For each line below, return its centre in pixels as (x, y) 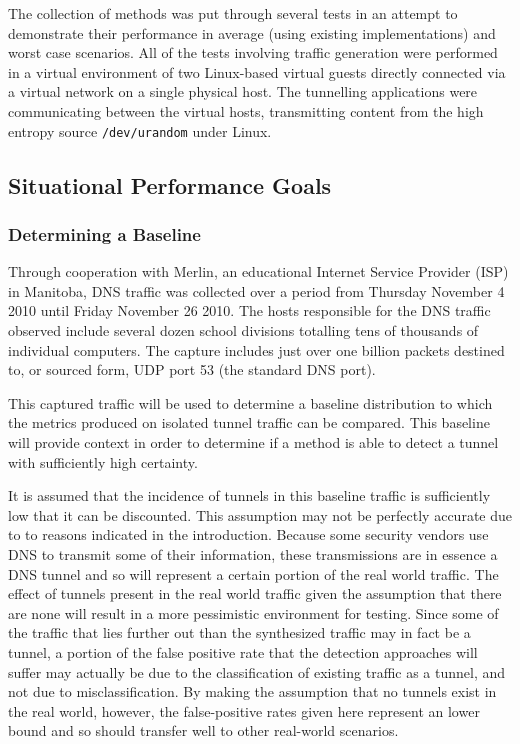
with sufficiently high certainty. (103, 461)
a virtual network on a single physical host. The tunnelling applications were (243, 91)
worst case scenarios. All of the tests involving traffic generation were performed (253, 52)
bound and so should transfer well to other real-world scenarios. (203, 730)
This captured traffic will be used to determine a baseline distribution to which (250, 402)
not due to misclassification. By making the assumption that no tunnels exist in (252, 691)
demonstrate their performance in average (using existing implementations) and (252, 32)
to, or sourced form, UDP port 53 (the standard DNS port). (192, 369)
